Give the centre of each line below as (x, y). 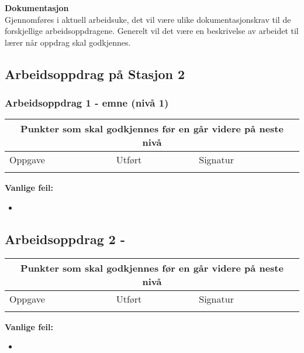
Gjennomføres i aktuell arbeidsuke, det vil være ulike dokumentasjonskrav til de (148, 19)
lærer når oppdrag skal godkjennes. (68, 42)
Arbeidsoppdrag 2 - (65, 239)
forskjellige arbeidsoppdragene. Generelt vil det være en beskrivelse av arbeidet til (152, 31)
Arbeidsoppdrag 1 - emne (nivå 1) (87, 103)
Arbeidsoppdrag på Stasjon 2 (95, 73)
